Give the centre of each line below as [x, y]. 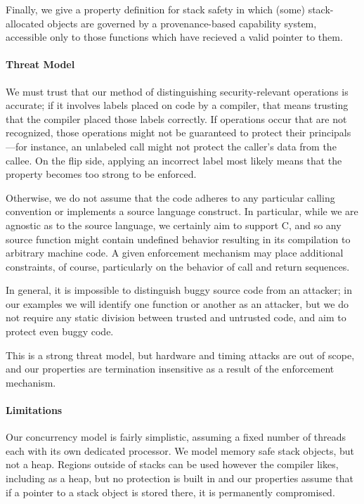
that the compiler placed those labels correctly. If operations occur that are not [176, 118]
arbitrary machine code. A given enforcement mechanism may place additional [175, 253]
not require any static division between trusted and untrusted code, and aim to [176, 317]
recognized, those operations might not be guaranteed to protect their [156, 133]
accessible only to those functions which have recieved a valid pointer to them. [174, 37]
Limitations [34, 410]
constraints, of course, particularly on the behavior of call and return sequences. [178, 266]
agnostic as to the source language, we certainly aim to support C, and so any [174, 225]
